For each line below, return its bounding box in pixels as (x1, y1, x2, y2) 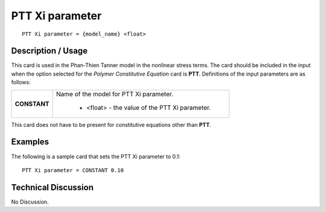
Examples (11, 137, 50, 147)
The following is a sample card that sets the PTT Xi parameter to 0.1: (11, 153, 181, 160)
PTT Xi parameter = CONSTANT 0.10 (22, 167, 124, 173)
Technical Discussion (11, 182, 94, 193)
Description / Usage (11, 46, 88, 56)
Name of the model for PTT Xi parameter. (56, 89, 174, 98)
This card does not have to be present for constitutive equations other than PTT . (11, 121, 211, 128)
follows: (11, 79, 31, 86)
